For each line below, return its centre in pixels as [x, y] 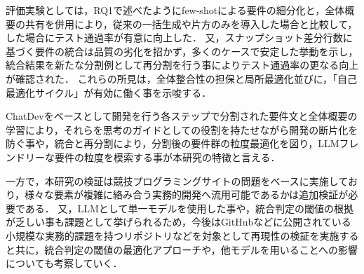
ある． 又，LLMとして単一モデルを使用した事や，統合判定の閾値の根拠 [189, 208]
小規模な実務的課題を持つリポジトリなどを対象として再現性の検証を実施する [182, 235]
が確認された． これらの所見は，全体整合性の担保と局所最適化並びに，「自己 [181, 78]
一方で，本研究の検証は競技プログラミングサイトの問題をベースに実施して [177, 180]
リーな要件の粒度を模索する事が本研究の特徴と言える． [153, 157]
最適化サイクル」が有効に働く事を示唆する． [109, 92]
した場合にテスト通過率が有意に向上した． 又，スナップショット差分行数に [179, 37]
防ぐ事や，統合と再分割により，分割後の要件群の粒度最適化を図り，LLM [173, 143]
